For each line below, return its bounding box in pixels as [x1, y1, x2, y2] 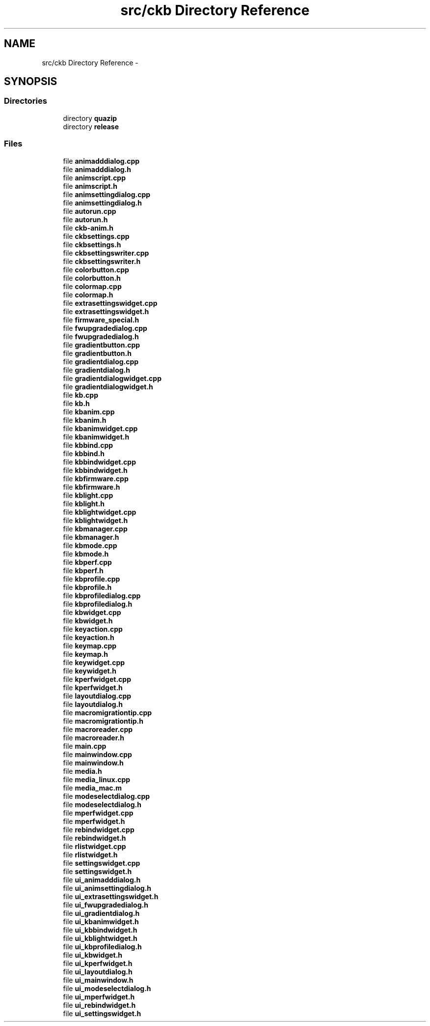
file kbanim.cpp [63, 407, 115, 416]
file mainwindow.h [63, 758, 124, 767]
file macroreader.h [63, 733, 124, 742]
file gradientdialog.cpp [63, 357, 139, 366]
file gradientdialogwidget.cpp [63, 374, 161, 382]
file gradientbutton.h [63, 349, 132, 357]
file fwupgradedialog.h [63, 332, 139, 341]
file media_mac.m [63, 783, 122, 792]
